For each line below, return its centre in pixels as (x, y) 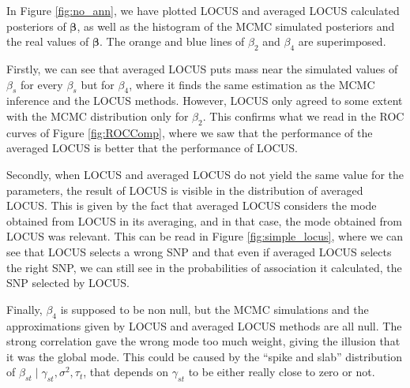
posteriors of (36, 26)
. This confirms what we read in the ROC (303, 116)
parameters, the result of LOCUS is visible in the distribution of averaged (185, 190)
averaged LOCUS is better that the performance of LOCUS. (152, 148)
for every (41, 84)
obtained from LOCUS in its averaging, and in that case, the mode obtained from (204, 220)
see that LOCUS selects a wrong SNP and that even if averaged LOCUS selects (199, 251)
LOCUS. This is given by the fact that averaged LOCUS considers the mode (192, 205)
